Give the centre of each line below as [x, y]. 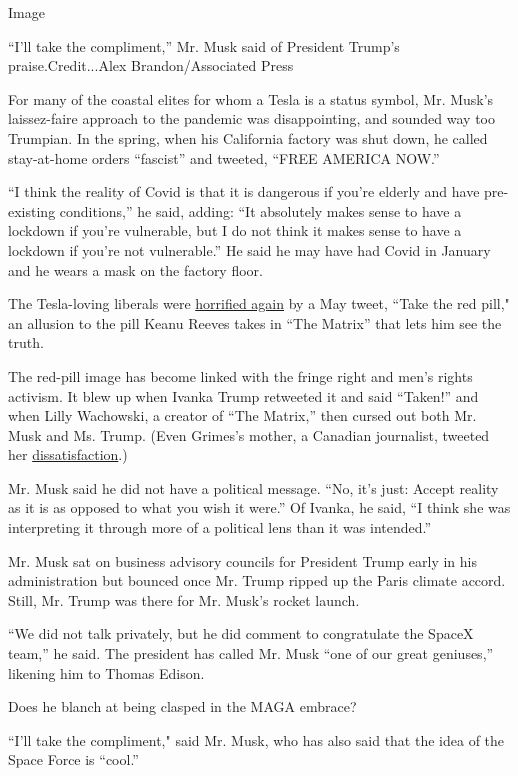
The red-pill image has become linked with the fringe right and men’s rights [240, 375]
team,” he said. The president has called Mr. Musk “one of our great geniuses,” [251, 653]
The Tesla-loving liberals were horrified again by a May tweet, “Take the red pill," [259, 303]
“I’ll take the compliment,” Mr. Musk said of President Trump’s [204, 45]
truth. [26, 342]
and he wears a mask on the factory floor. [135, 269]
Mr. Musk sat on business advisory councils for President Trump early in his [242, 560]
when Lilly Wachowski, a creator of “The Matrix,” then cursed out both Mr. [242, 415]
